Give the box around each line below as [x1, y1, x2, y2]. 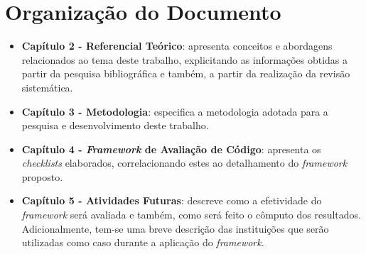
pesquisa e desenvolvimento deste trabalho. [21, 118, 209, 133]
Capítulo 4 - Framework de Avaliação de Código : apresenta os [21, 141, 321, 156]
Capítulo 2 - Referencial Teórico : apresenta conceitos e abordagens [21, 38, 333, 53]
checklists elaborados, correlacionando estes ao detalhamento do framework [21, 155, 348, 170]
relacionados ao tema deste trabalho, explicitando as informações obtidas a [21, 52, 348, 67]
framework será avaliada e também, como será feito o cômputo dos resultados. [21, 207, 361, 222]
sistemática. [21, 79, 73, 94]
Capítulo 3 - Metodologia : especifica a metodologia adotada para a [21, 104, 328, 118]
